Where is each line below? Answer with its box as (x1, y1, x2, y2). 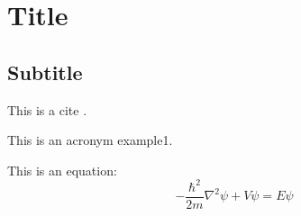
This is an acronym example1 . (7, 130, 173, 149)
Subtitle (7, 58, 83, 85)
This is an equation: (7, 160, 117, 179)
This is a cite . (7, 100, 87, 119)
